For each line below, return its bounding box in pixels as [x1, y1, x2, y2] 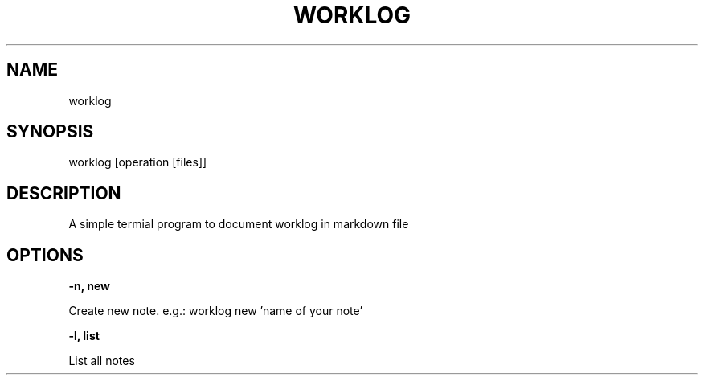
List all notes [68, 354, 135, 368]
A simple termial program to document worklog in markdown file [68, 217, 409, 231]
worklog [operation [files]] [68, 155, 207, 170]
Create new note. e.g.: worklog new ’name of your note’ [68, 304, 363, 318]
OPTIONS [6, 244, 84, 265]
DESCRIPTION [6, 182, 121, 203]
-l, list [68, 329, 100, 343]
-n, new [68, 279, 110, 293]
